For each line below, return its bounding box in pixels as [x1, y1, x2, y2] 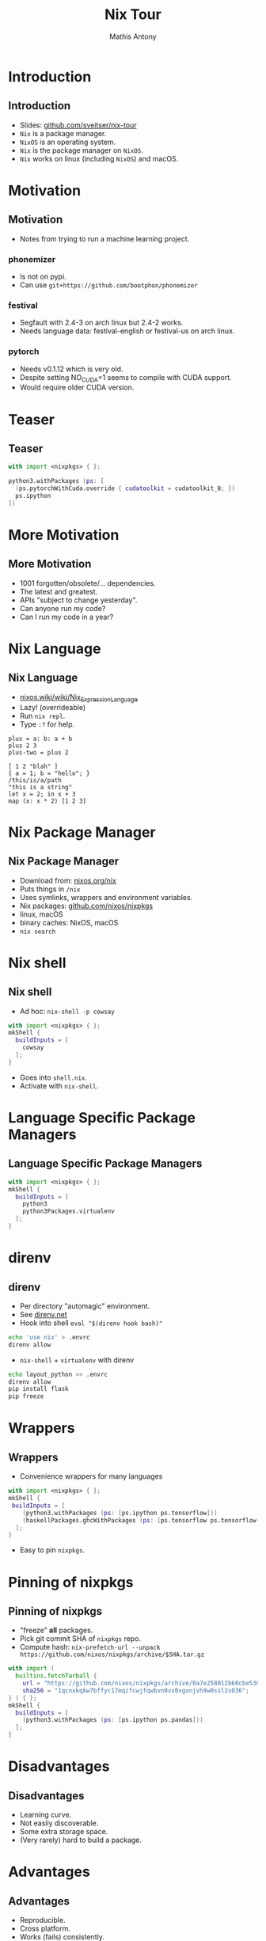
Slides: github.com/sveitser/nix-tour [19, 120, 137, 130]
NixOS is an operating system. [19, 137, 116, 146]
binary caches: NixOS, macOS [19, 917, 119, 927]
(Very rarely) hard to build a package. [19, 1835, 142, 1845]
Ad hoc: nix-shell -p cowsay [19, 1006, 115, 1016]
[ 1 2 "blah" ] [8, 762, 59, 770]
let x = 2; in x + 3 [8, 790, 77, 798]
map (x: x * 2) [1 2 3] [8, 797, 87, 805]
